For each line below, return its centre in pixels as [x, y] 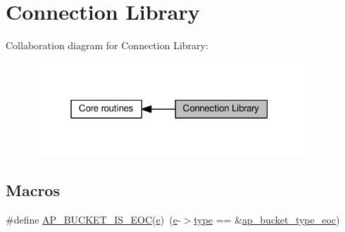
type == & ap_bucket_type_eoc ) [267, 220]
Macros [33, 190]
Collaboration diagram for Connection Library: [107, 45]
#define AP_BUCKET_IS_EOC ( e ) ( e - [93, 220]
